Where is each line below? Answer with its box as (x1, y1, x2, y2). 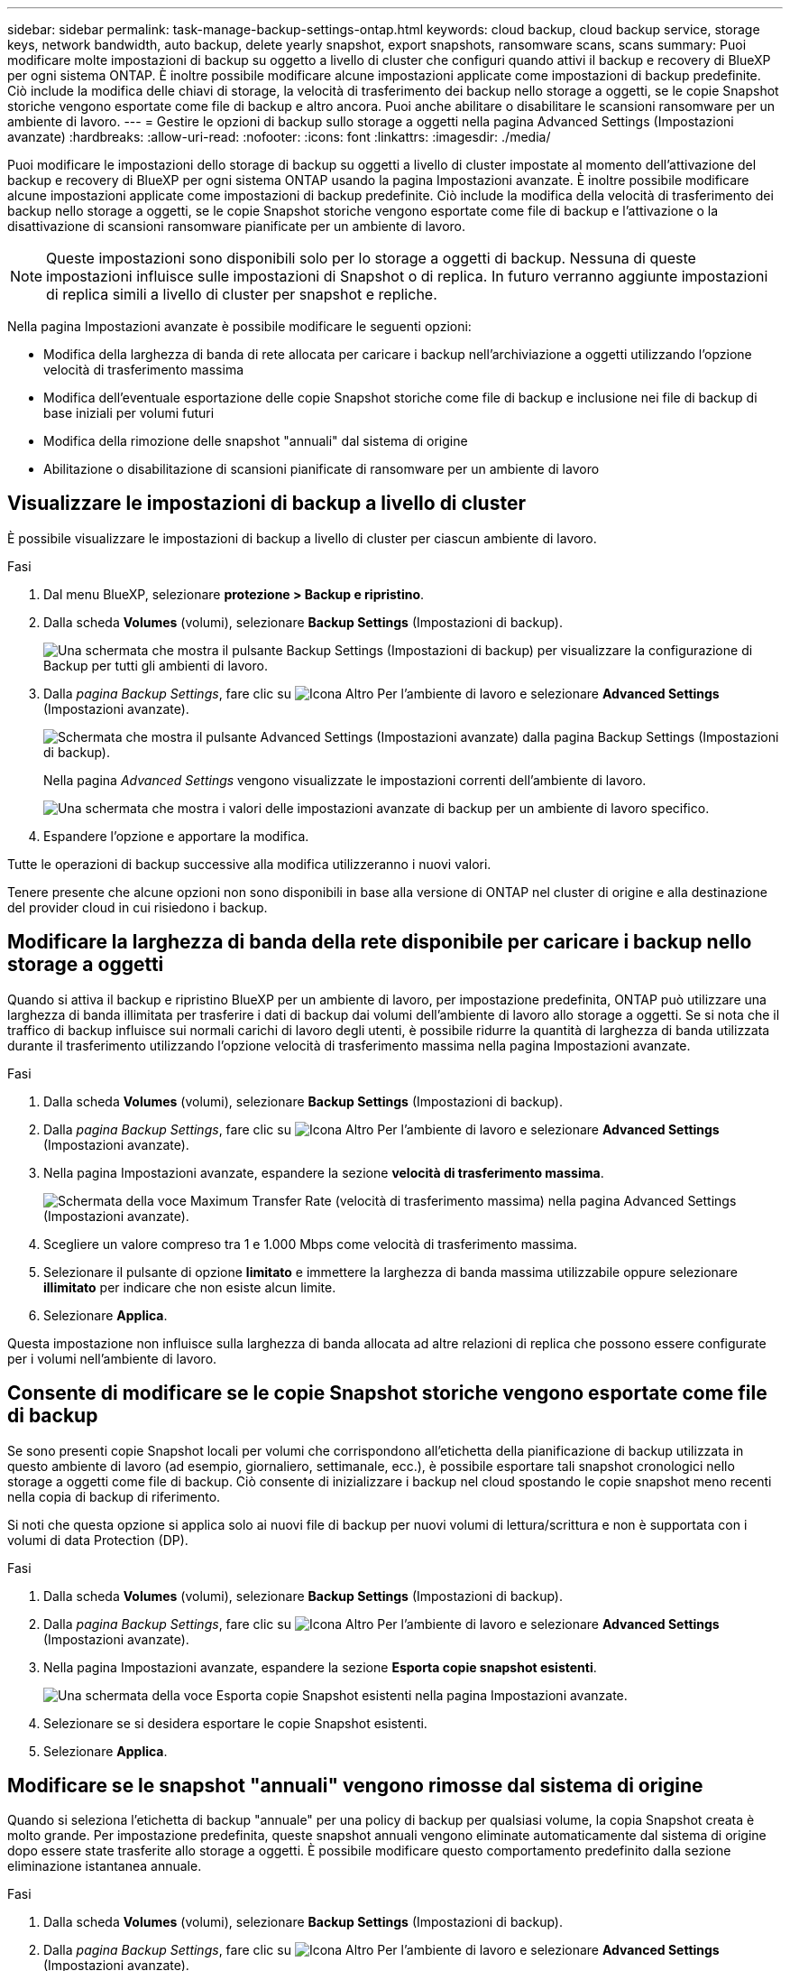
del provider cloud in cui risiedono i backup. (7, 899, 268, 915)
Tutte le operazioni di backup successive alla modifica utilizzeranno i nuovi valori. (7, 856, 491, 872)
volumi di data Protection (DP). (7, 1531, 188, 1548)
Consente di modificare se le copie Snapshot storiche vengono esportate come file (7, 1382, 767, 1405)
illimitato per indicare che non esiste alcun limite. (43, 1279, 336, 1295)
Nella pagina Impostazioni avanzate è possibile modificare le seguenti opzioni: (7, 319, 472, 334)
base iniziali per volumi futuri (43, 405, 215, 421)
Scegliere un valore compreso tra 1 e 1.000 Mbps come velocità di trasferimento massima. (43, 1235, 578, 1252)
